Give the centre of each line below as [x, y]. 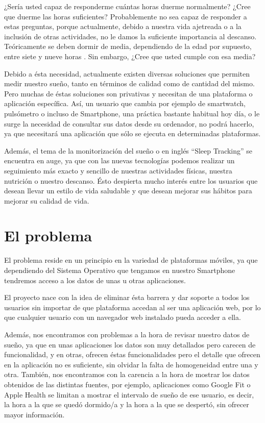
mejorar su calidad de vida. [47, 200]
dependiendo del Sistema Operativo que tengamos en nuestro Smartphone [120, 270]
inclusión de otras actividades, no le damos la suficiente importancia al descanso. [130, 36]
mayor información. [34, 414]
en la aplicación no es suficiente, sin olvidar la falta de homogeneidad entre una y [131, 364]
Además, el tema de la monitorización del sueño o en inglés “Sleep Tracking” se [128, 150]
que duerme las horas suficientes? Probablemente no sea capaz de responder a [126, 16]
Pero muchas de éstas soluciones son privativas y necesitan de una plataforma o [128, 93]
